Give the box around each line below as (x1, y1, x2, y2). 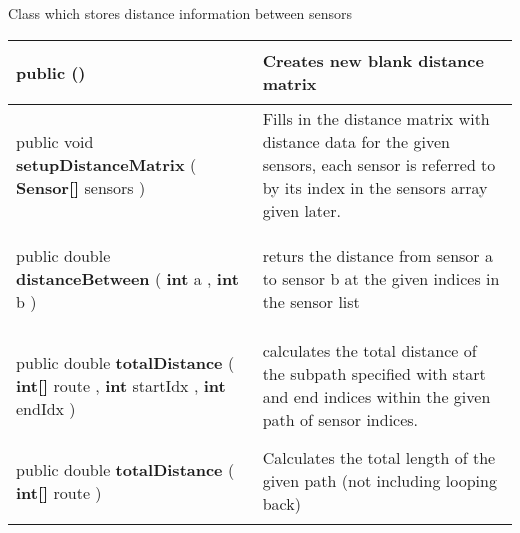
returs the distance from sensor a (262, 243, 493, 267)
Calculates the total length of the (262, 446, 496, 470)
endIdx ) (16, 396, 76, 420)
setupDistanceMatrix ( (16, 152, 197, 176)
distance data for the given (262, 129, 450, 153)
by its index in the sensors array (262, 175, 488, 199)
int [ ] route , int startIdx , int (16, 373, 226, 397)
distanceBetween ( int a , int (16, 266, 239, 290)
